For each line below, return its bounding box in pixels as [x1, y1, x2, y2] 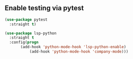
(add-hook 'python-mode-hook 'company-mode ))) [29, 49, 128, 54]
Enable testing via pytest [5, 4, 84, 12]
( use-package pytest [5, 17, 48, 22]
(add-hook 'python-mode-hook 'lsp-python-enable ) [20, 45, 126, 50]
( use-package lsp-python [5, 31, 57, 36]
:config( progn [9, 40, 39, 45]
